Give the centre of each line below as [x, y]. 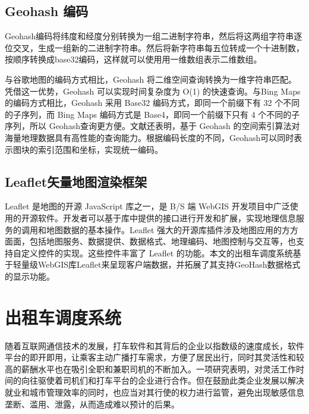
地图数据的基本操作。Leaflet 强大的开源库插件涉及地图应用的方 [168, 229]
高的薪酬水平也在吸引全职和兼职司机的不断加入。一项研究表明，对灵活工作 [150, 368]
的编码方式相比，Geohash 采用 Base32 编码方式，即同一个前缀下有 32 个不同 [152, 103]
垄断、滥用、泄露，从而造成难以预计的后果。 [92, 404]
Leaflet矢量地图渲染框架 [76, 181]
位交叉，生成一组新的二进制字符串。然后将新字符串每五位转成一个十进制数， [154, 47]
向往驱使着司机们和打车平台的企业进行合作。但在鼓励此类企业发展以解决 [163, 380]
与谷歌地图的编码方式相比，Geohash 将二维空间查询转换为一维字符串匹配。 [151, 79]
